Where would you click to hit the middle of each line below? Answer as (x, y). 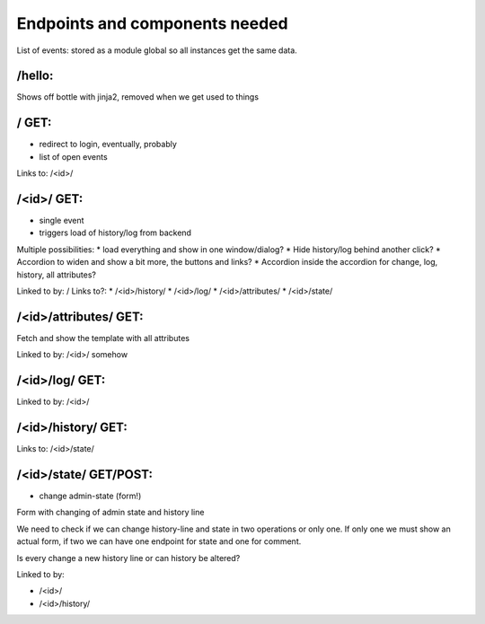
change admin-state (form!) (90, 496)
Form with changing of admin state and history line (110, 513)
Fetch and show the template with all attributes (103, 338)
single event (62, 221)
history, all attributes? (57, 275)
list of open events (73, 156)
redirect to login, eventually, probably (108, 145)
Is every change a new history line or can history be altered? (128, 558)
